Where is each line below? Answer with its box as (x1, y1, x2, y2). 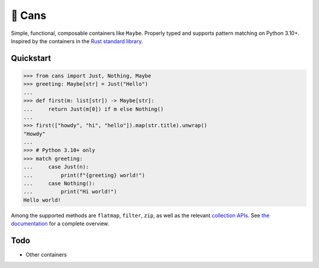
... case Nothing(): (23, 180, 96, 187)
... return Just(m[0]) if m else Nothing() (23, 105, 164, 112)
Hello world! (23, 196, 61, 204)
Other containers (25, 251, 67, 259)
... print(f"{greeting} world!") (23, 172, 145, 179)
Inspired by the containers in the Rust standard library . (11, 37, 143, 44)
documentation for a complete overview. (11, 220, 109, 227)
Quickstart (11, 53, 51, 63)
